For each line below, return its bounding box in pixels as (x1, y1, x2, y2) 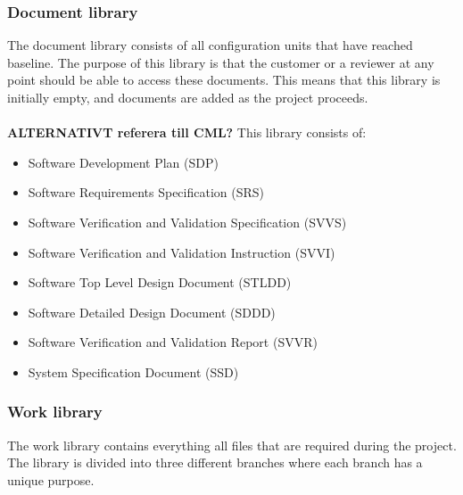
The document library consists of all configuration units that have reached (7, 36, 413, 54)
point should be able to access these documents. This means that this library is (7, 70, 441, 89)
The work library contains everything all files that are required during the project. (7, 435, 457, 454)
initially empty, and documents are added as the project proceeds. (7, 88, 368, 106)
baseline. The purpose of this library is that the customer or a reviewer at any (7, 53, 434, 71)
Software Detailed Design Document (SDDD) (28, 302, 276, 321)
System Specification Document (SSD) (28, 362, 239, 381)
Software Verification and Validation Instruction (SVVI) (28, 243, 335, 261)
